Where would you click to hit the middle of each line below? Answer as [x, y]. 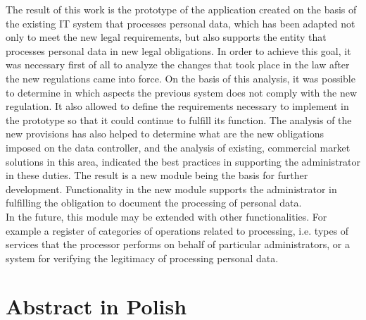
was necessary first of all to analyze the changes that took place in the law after [178, 64]
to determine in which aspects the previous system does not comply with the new [182, 92]
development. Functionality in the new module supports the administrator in [171, 189]
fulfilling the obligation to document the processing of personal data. [154, 203]
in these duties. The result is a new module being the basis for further [157, 175]
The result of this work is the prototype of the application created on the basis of [181, 9]
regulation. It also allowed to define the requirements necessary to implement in [177, 106]
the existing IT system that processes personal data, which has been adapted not [181, 23]
